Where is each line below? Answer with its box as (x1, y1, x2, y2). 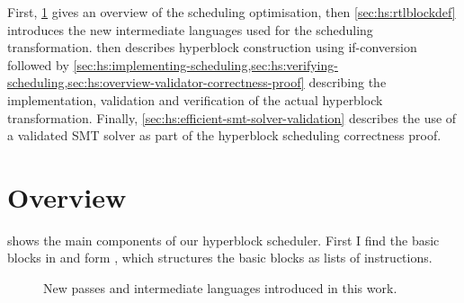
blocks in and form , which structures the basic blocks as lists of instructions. (7, 248, 433, 267)
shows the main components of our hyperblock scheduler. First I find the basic (7, 230, 440, 249)
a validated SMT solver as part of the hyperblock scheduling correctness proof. (7, 126, 442, 145)
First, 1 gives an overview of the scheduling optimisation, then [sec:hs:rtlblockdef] (7, 3, 456, 21)
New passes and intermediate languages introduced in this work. (43, 279, 397, 298)
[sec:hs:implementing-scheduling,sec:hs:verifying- (73, 55, 338, 74)
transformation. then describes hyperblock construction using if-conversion (7, 38, 417, 57)
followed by (7, 55, 69, 74)
